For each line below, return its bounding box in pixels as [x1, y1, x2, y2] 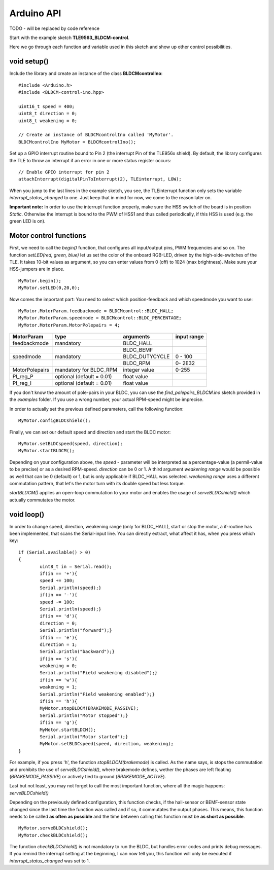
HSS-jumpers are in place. [9, 266, 64, 272]
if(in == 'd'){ [40, 613, 78, 619]
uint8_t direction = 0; [18, 111, 78, 117]
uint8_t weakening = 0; [18, 118, 78, 124]
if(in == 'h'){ [40, 699, 78, 704]
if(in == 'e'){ [40, 634, 78, 640]
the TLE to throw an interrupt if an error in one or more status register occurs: [9, 157, 172, 163]
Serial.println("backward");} [40, 649, 115, 655]
